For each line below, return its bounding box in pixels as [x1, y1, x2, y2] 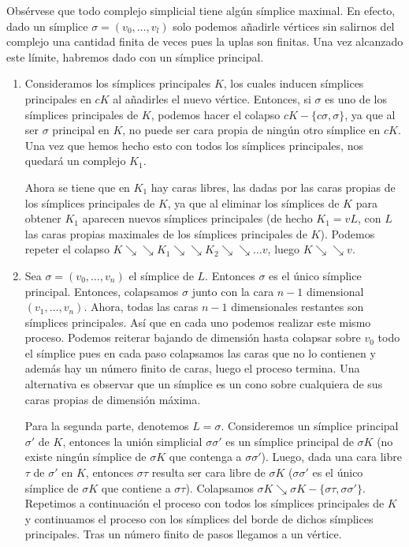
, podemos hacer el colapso [151, 106, 281, 122]
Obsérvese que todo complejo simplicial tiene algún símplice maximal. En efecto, [6, 2, 396, 18]
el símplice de [128, 267, 194, 283]
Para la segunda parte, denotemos [24, 418, 189, 434]
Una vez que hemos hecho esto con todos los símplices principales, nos [24, 137, 363, 153]
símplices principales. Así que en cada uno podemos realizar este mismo [24, 313, 371, 330]
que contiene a [101, 479, 171, 496]
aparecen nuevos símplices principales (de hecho [82, 210, 313, 227]
